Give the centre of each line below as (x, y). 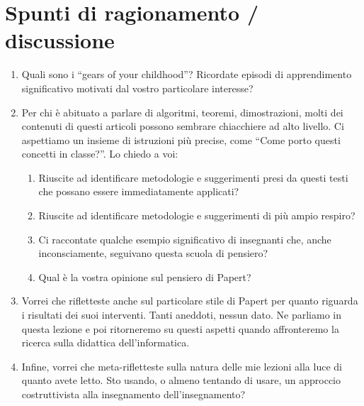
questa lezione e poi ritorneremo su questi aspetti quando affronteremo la (180, 328)
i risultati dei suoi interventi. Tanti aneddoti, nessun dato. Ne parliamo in (181, 315)
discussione (60, 40)
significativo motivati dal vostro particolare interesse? (137, 88)
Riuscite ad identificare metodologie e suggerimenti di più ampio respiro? (197, 215)
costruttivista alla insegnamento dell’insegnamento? (133, 394)
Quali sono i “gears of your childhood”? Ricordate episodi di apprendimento (187, 74)
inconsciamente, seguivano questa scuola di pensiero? (153, 253)
